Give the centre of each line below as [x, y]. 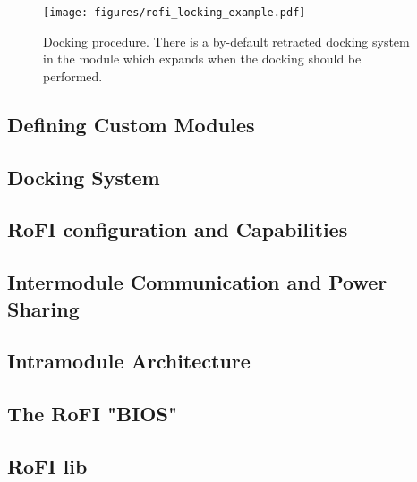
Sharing [43, 308]
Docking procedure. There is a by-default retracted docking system [226, 41]
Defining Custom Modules [131, 124]
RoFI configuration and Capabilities [178, 229]
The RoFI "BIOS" [93, 414]
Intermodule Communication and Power [197, 282]
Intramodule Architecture [129, 361]
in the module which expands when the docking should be [202, 59]
